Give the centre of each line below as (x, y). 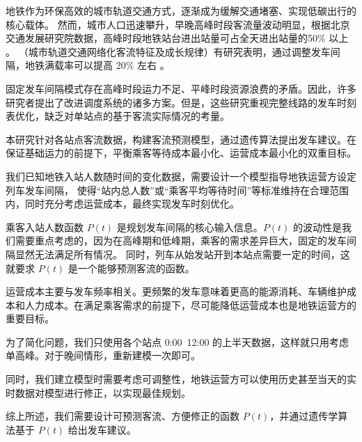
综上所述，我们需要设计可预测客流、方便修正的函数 (123, 416)
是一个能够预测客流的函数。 (131, 268)
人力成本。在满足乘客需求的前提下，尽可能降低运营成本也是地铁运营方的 (190, 305)
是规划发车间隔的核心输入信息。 (190, 227)
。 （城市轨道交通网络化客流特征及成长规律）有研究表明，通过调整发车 (168, 51)
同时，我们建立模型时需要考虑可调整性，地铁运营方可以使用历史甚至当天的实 (181, 379)
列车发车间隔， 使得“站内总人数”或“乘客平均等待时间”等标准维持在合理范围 (178, 190)
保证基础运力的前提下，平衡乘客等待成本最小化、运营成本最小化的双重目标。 (181, 153)
